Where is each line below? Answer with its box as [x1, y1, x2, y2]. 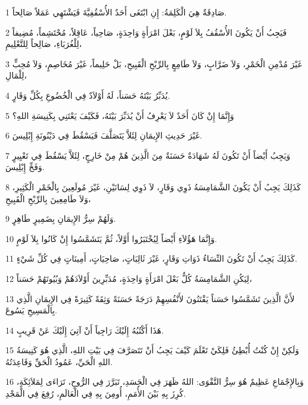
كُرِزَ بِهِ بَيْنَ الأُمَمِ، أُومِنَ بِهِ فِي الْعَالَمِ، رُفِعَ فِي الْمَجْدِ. [5, 387, 186, 400]
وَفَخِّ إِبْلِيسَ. [5, 161, 45, 173]
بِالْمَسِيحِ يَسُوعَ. [5, 304, 57, 316]
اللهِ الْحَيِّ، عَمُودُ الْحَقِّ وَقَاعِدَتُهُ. [5, 355, 113, 368]
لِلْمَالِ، [5, 69, 27, 81]
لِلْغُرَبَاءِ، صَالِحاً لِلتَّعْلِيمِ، [5, 37, 82, 50]
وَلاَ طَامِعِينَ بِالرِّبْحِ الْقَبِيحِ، [5, 192, 91, 205]
